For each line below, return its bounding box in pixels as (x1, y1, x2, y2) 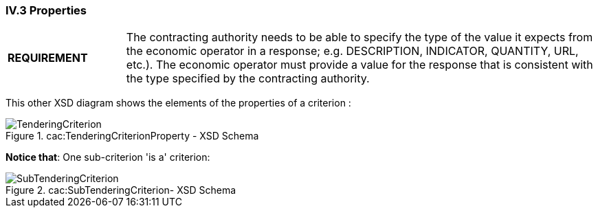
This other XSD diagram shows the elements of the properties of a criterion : (5, 97, 351, 109)
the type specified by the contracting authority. (126, 71, 370, 86)
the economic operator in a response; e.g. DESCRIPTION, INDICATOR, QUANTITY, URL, (126, 44, 579, 58)
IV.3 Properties (5, 3, 87, 17)
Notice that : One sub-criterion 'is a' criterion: (5, 151, 210, 164)
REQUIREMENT (8, 51, 88, 65)
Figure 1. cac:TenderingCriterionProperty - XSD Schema (5, 130, 259, 142)
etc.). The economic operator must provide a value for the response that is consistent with (126, 58, 593, 72)
